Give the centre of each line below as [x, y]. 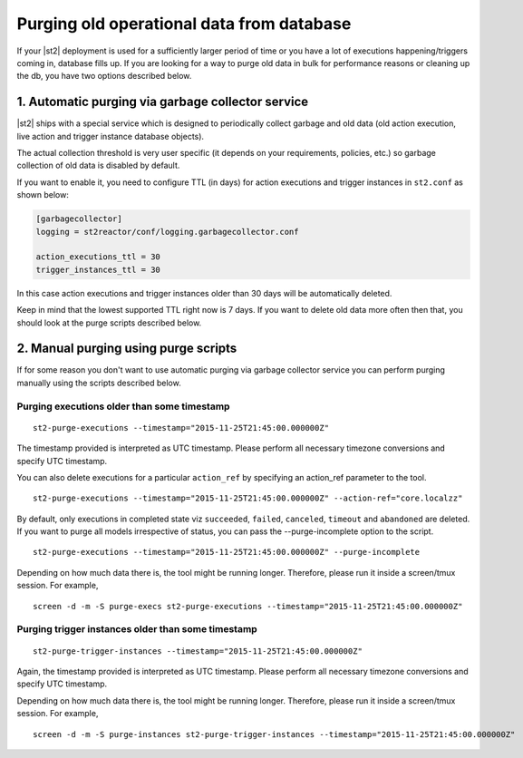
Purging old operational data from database [184, 24]
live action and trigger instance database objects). [110, 136]
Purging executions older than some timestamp [123, 406]
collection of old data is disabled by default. [98, 165]
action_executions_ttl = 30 [98, 257]
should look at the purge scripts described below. [109, 323]
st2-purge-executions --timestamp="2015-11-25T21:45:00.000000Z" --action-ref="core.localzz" [248, 498]
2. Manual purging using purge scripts [127, 349]
